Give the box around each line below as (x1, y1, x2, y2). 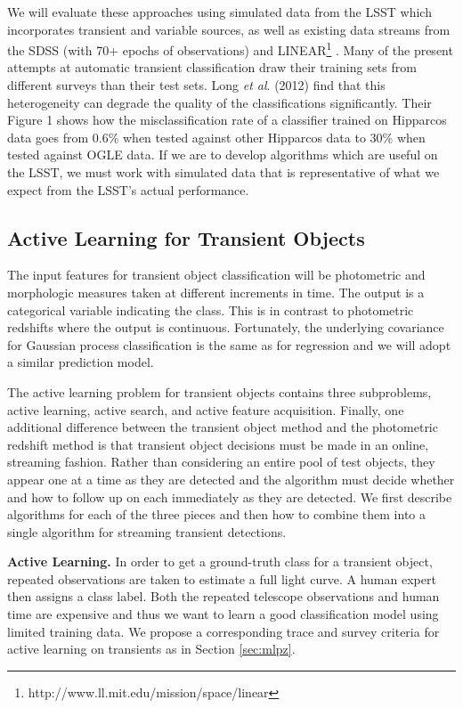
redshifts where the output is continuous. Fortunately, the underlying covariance (7, 318, 444, 337)
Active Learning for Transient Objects (7, 224, 365, 251)
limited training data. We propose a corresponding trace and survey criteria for (7, 622, 440, 640)
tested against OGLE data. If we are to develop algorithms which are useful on (7, 145, 438, 164)
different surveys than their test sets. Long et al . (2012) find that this (7, 76, 386, 94)
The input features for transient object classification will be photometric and (7, 265, 426, 284)
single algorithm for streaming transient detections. (7, 522, 287, 541)
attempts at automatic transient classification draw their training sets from (7, 58, 417, 77)
